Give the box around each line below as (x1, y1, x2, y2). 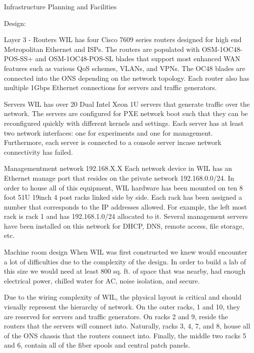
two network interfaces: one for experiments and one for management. (4, 127, 213, 138)
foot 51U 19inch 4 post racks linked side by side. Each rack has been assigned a (4, 192, 242, 202)
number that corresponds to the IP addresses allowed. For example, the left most (4, 201, 247, 212)
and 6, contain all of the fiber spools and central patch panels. (4, 340, 190, 350)
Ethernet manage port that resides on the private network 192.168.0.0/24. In (4, 172, 234, 183)
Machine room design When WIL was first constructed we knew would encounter (4, 247, 248, 257)
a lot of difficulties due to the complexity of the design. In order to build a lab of (4, 256, 246, 266)
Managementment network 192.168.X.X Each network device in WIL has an (4, 163, 232, 173)
